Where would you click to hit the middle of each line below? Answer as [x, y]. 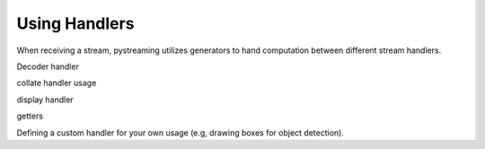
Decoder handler [48, 66]
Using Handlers [75, 23]
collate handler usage [57, 83]
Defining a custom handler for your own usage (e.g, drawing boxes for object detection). [181, 132]
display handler [45, 100]
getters [30, 116]
